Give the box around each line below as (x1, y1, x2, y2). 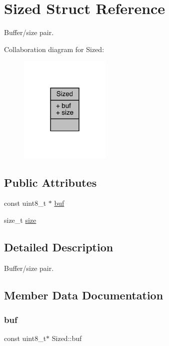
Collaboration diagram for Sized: (4, 44, 104, 54)
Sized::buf (51, 333, 82, 343)
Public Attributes (4, 174, 97, 190)
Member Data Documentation (4, 287, 163, 302)
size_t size (4, 214, 36, 225)
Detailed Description (4, 239, 113, 254)
